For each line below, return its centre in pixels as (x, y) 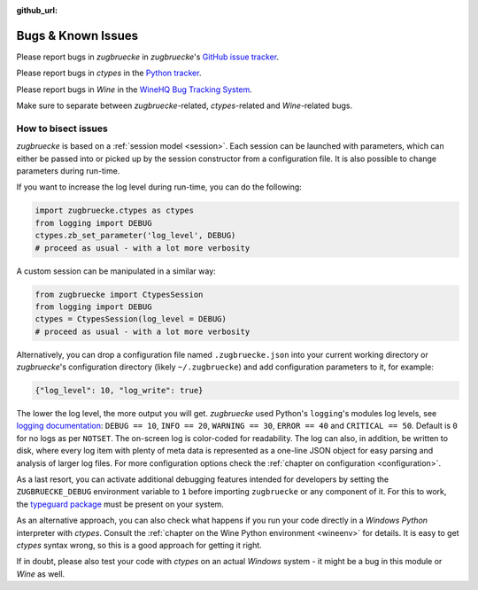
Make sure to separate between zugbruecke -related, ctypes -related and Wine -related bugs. (185, 105)
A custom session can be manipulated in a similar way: (116, 271)
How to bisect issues (62, 128)
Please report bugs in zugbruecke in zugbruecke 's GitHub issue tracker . (147, 57)
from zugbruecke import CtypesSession (119, 294)
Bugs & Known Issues (77, 35)
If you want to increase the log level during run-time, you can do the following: (159, 187)
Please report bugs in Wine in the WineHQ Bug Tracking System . (134, 89)
